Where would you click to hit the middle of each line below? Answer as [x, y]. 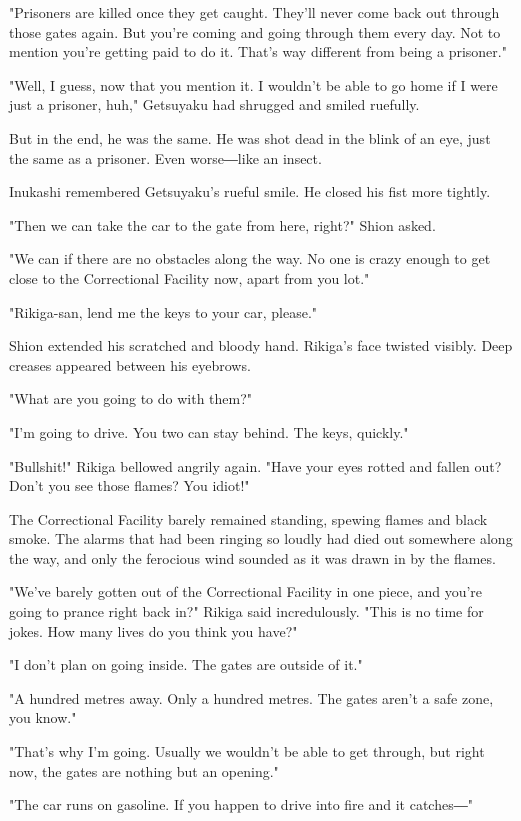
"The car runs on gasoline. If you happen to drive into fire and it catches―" [241, 804]
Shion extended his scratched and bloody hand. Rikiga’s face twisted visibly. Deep [261, 345]
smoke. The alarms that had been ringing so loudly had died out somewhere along [261, 538]
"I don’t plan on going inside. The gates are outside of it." [186, 664]
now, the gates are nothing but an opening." [144, 770]
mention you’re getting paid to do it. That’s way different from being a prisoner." [258, 51]
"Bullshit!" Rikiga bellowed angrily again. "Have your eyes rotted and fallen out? [255, 465]
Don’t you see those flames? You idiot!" [129, 485]
